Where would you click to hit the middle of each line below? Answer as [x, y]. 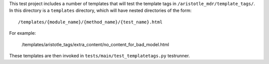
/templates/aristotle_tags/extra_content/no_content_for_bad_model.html [95, 44]
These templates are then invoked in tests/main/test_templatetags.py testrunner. [100, 56]
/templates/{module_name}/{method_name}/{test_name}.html [90, 22]
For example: [23, 33]
